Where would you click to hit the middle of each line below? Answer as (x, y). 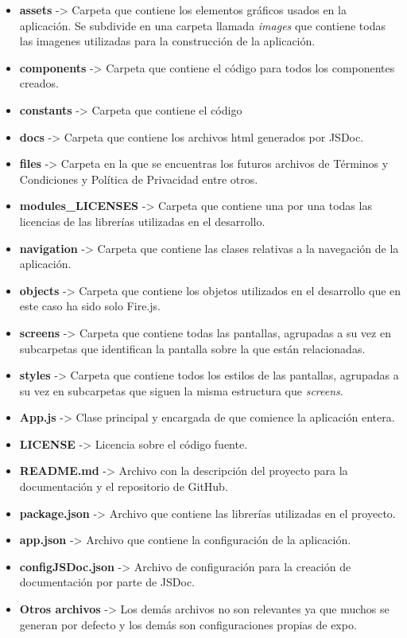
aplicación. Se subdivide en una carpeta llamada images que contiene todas (202, 25)
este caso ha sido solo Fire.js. (90, 306)
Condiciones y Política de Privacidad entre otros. (139, 179)
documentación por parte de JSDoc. (107, 582)
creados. (39, 83)
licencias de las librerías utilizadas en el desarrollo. (142, 221)
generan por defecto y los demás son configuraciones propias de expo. (188, 624)
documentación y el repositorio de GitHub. (124, 486)
